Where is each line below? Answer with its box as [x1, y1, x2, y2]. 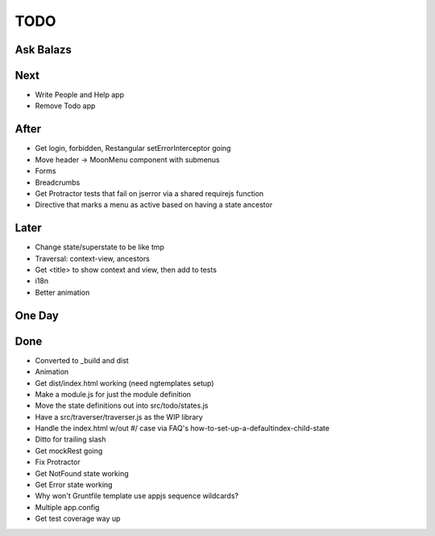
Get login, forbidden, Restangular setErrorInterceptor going [35, 144, 231, 153]
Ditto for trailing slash [35, 434, 106, 444]
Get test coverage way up [35, 513, 121, 524]
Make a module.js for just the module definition [35, 389, 192, 399]
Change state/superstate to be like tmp [35, 242, 165, 252]
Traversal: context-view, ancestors [35, 253, 151, 263]
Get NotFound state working [35, 468, 129, 478]
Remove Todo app [35, 101, 96, 111]
